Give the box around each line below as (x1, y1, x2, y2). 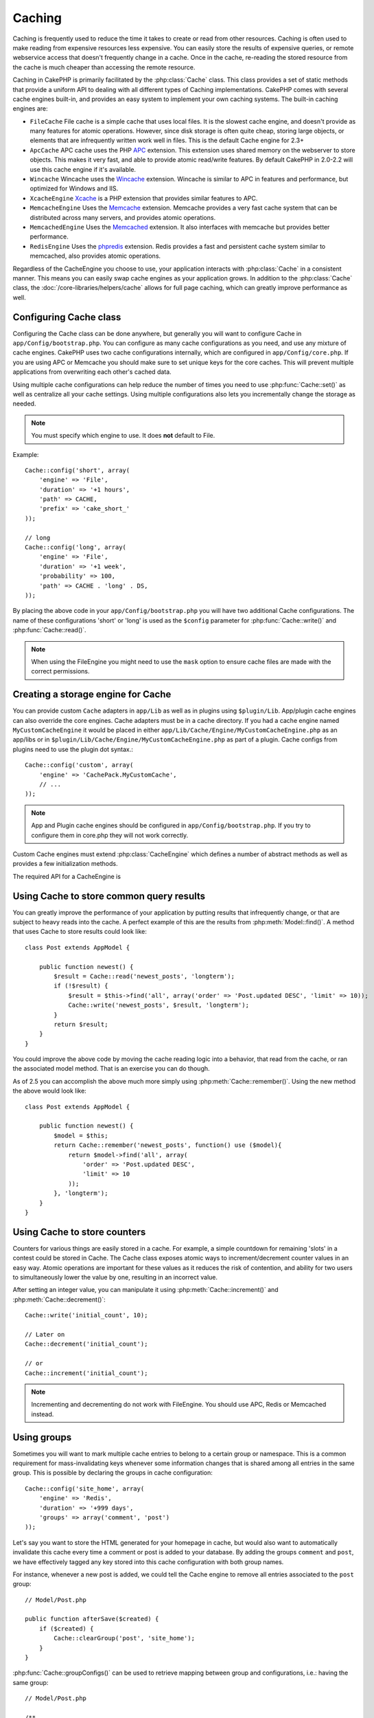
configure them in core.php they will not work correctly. (31, 831, 189, 839)
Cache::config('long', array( (25, 544, 127, 551)
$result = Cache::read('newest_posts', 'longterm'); (54, 972, 235, 980)
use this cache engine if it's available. (30, 165, 137, 173)
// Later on (25, 1330, 65, 1338)
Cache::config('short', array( (25, 466, 130, 474)
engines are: (12, 104, 48, 113)
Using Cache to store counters (12, 1226, 146, 1238)
